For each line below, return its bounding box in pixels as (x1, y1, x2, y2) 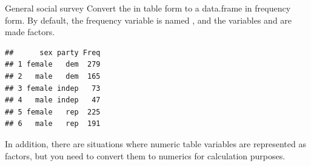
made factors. (5, 25, 55, 38)
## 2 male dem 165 (5, 71, 101, 81)
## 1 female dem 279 (5, 60, 101, 69)
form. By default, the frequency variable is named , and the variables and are (5, 13, 292, 26)
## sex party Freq (5, 48, 101, 57)
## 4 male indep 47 (5, 96, 101, 105)
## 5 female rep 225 (5, 107, 101, 116)
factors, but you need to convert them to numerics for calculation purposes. (5, 149, 286, 162)
